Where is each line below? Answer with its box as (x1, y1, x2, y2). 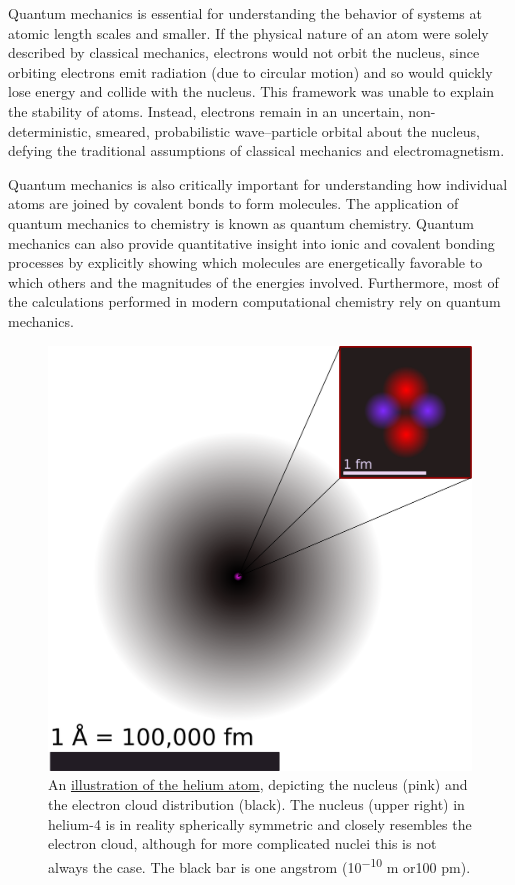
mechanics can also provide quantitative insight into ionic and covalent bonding (8, 232, 495, 253)
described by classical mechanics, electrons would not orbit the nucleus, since (8, 42, 480, 63)
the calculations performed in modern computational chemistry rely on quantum (8, 291, 501, 312)
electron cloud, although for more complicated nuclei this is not (48, 833, 437, 854)
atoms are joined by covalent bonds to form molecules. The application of (8, 193, 459, 214)
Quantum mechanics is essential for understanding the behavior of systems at (8, 3, 482, 23)
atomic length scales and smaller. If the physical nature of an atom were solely (8, 22, 489, 43)
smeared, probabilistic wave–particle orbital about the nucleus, (96, 120, 480, 141)
